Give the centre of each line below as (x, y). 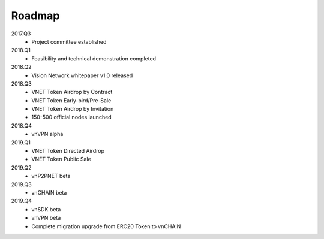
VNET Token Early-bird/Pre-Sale (71, 100)
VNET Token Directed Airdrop (68, 151)
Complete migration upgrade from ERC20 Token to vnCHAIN (106, 226)
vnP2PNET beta (51, 176)
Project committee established (69, 41)
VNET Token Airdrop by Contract (72, 92)
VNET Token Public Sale (61, 159)
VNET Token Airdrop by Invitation (73, 109)
